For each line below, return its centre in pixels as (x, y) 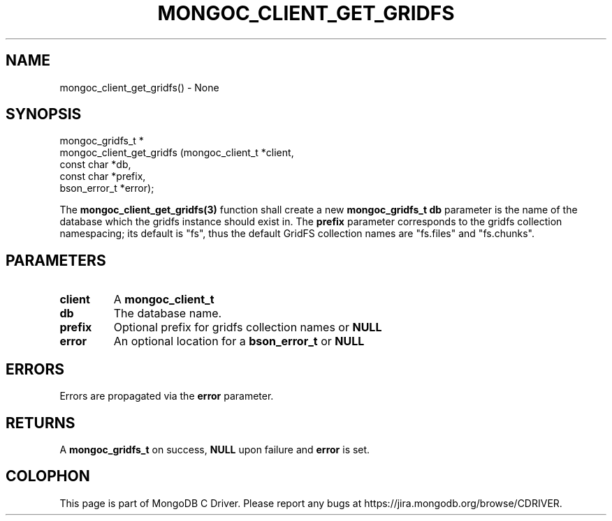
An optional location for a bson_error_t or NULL (239, 341)
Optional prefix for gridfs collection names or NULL (248, 327)
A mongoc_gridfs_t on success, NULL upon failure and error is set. (215, 449)
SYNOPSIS (44, 114)
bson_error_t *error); (107, 188)
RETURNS (41, 423)
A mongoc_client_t (164, 300)
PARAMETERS (56, 260)
